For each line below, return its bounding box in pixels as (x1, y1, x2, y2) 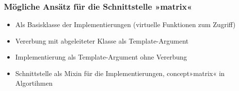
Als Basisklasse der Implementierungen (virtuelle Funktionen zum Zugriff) (15, 19, 236, 30)
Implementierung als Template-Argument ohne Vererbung (15, 52, 187, 62)
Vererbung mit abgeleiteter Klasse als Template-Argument (15, 35, 189, 45)
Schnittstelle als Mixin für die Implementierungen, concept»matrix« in (15, 68, 225, 78)
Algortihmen (15, 77, 53, 88)
